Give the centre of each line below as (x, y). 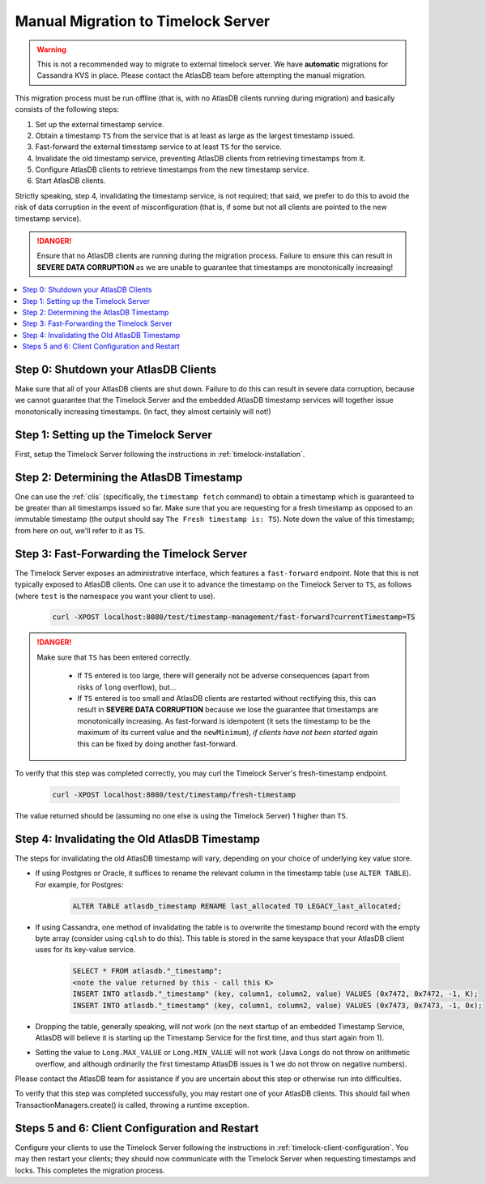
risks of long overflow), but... (127, 687)
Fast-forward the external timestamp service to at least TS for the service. (159, 147)
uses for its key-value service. (85, 950)
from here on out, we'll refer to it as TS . (80, 530)
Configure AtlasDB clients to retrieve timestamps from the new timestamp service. (172, 169)
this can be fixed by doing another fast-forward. (158, 744)
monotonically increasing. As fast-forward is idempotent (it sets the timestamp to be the (224, 720)
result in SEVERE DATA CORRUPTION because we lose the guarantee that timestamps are (228, 710)
